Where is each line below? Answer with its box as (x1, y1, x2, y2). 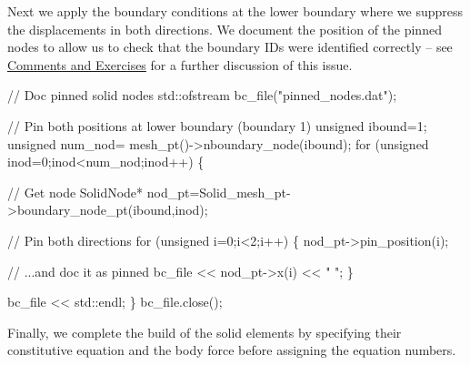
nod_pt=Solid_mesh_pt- (146, 182, 291, 201)
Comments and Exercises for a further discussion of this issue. (7, 55, 353, 74)
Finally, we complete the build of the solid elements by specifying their (7, 322, 402, 341)
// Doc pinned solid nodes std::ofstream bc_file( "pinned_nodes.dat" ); (7, 86, 397, 105)
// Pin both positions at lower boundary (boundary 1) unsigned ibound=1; (7, 116, 427, 135)
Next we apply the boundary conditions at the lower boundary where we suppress (7, 2, 464, 20)
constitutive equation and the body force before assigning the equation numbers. (7, 340, 456, 360)
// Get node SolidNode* (7, 182, 144, 201)
